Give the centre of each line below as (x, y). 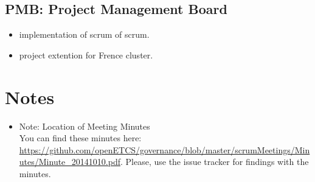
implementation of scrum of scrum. (84, 34)
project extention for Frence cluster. (86, 54)
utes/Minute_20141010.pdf (70, 162)
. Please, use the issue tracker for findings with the (214, 162)
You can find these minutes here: (80, 138)
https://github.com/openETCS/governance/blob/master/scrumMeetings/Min (164, 149)
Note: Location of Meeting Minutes (85, 126)
